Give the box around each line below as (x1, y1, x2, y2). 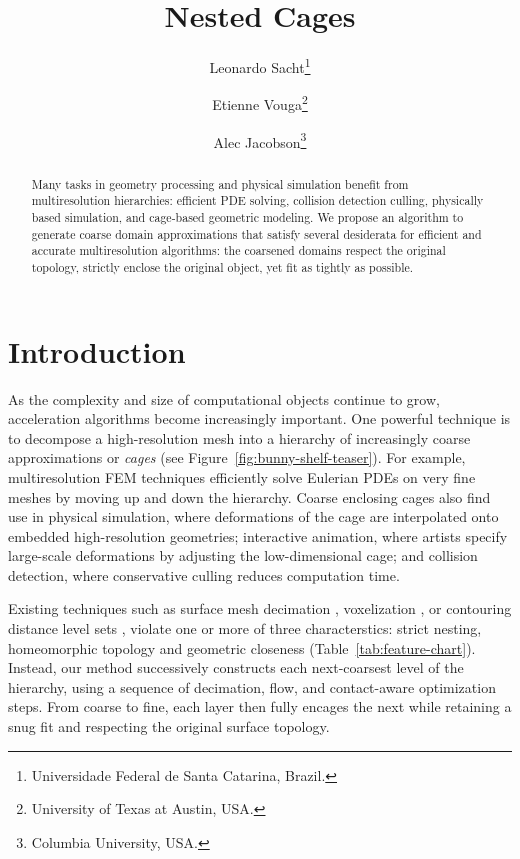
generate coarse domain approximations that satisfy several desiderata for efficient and (31, 225, 482, 242)
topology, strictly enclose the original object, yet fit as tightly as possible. (31, 258, 414, 275)
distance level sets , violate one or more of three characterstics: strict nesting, (8, 618, 482, 639)
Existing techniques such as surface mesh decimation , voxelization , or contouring (8, 598, 512, 619)
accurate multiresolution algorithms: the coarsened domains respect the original (31, 242, 446, 259)
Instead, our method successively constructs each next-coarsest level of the (8, 657, 464, 678)
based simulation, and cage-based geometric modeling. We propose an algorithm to (31, 208, 464, 225)
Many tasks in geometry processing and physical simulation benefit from (31, 175, 409, 192)
